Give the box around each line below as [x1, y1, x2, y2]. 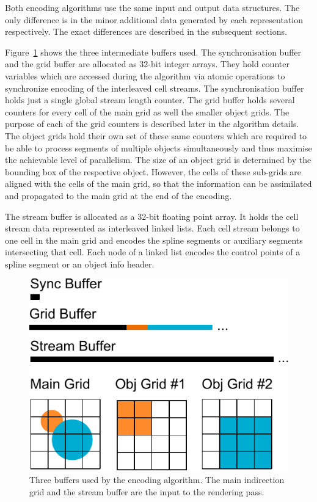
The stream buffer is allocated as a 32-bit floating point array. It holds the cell [5, 209, 299, 222]
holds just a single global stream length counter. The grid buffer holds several [5, 93, 295, 106]
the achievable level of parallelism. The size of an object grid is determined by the [5, 153, 312, 166]
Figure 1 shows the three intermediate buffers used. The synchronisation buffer [5, 45, 302, 58]
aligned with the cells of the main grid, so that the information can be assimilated [5, 177, 312, 190]
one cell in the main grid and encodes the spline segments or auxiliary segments [5, 233, 303, 246]
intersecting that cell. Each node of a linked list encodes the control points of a [5, 246, 301, 258]
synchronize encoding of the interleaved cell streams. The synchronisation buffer [5, 81, 304, 94]
